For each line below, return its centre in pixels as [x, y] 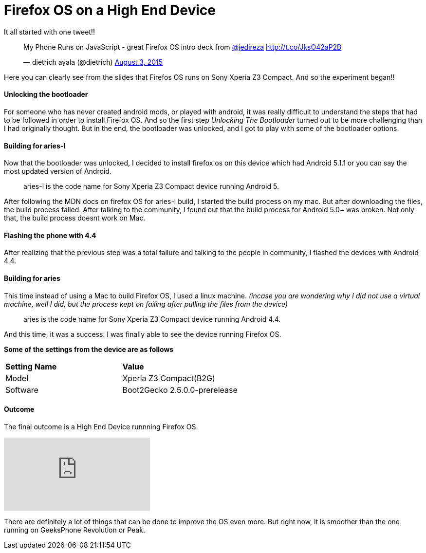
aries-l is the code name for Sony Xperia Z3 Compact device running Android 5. [151, 186]
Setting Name [31, 366]
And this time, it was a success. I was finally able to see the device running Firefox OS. [143, 334]
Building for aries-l [35, 146]
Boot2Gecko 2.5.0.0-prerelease [180, 390]
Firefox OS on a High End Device [110, 10]
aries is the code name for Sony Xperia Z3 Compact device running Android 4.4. [152, 319]
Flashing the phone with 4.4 [50, 235]
